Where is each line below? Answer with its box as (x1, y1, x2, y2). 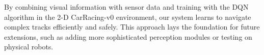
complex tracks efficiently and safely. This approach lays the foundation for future (4, 21, 260, 32)
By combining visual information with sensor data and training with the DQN (4, 2, 249, 12)
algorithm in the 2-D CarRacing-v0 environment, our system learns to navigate (4, 11, 251, 22)
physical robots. (4, 41, 54, 52)
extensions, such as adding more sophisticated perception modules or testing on (4, 31, 252, 42)
